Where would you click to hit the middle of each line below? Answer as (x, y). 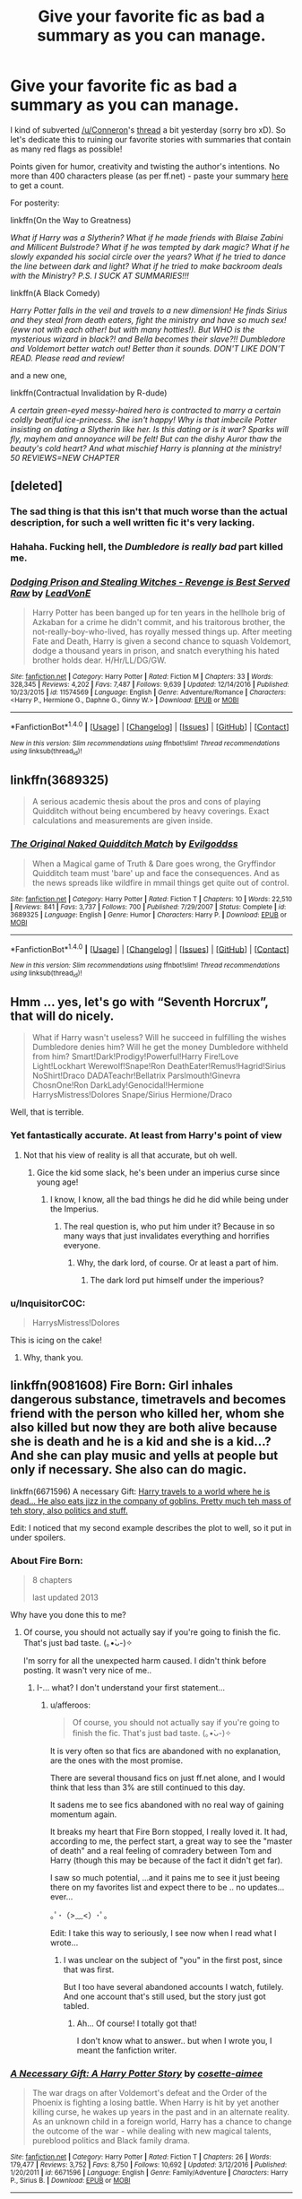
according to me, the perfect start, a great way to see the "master (171, 1841)
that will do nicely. (62, 1016)
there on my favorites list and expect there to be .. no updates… (167, 1887)
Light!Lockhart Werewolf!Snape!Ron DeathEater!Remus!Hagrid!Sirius (159, 1066)
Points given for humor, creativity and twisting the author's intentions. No (145, 166)
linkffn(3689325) (60, 780)
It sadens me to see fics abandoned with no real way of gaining (167, 1805)
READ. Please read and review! (67, 358)
